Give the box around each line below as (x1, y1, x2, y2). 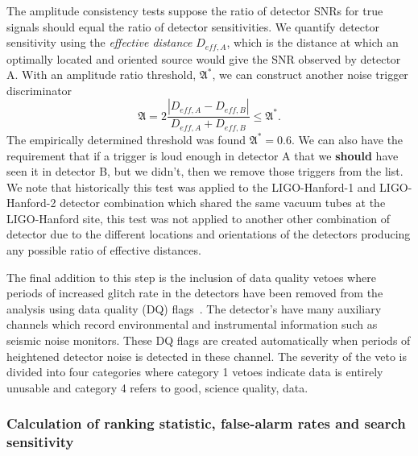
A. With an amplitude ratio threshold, (6, 66, 197, 83)
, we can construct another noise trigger (212, 66, 408, 83)
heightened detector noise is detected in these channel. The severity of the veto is (6, 347, 407, 364)
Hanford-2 (6, 194, 56, 211)
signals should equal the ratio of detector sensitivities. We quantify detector (6, 18, 379, 35)
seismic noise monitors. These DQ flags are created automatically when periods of (6, 332, 411, 349)
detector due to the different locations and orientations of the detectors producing (6, 226, 411, 243)
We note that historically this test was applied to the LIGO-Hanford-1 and (6, 178, 376, 195)
